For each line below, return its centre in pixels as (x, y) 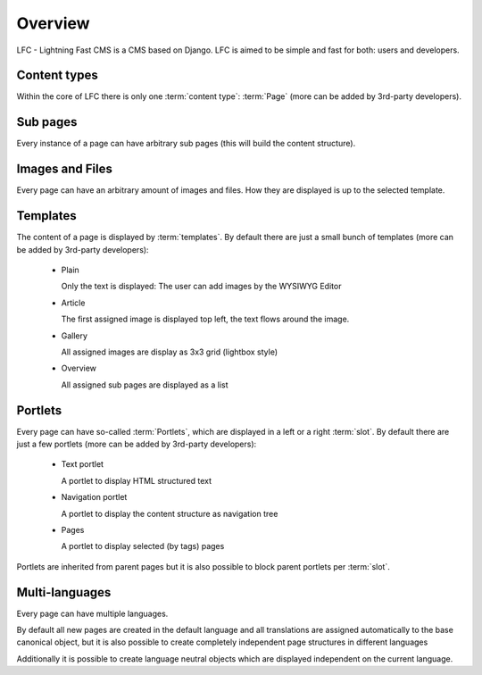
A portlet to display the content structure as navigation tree (170, 513)
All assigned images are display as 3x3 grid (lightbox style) (170, 352)
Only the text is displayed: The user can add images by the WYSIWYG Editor (201, 287)
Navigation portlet (94, 497)
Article (73, 303)
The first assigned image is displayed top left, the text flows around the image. (205, 319)
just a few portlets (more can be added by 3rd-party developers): (137, 444)
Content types (57, 75)
